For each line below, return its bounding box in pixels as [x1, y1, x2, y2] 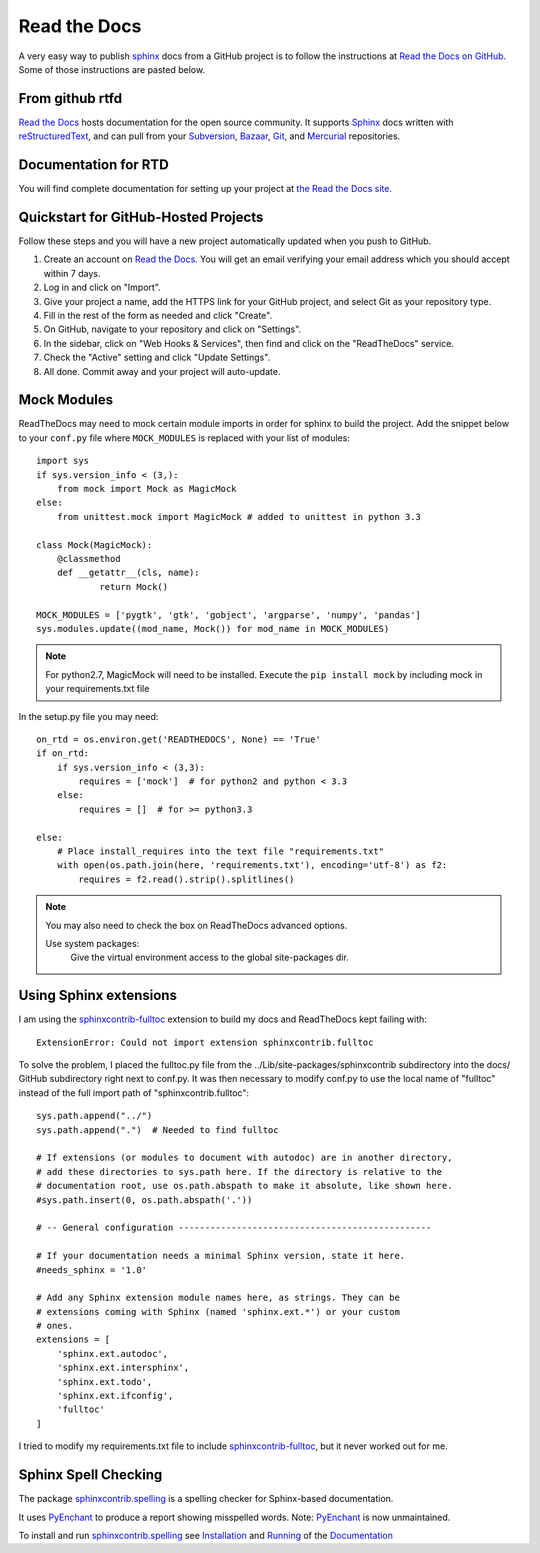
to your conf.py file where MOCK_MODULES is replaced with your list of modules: [18, 431, 350, 444]
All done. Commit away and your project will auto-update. [43, 365, 281, 377]
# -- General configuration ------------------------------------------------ [36, 1222, 432, 1234]
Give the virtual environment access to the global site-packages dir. [70, 951, 349, 964]
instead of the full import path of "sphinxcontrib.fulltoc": [18, 1086, 250, 1099]
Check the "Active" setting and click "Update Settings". [43, 351, 271, 364]
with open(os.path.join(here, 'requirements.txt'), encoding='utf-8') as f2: [56, 860, 448, 871]
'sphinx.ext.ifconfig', [56, 1390, 174, 1402]
